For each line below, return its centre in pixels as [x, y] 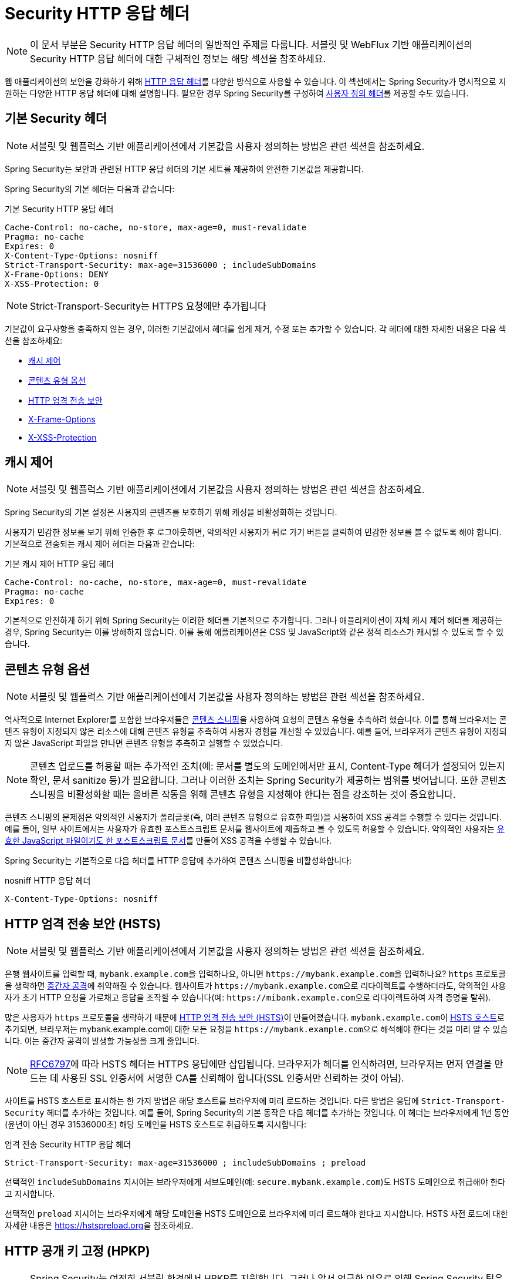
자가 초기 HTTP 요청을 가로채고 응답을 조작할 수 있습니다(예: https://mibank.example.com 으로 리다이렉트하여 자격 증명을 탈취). [248, 998]
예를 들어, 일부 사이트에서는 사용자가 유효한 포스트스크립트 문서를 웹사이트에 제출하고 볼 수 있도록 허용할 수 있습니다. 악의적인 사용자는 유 [255, 829]
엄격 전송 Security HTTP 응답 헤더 [68, 1144]
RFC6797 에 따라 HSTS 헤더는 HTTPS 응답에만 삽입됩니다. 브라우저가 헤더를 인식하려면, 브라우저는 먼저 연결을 [261, 1064]
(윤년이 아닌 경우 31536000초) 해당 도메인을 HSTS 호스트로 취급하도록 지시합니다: [156, 1124]
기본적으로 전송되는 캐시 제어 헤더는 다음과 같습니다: [100, 544]
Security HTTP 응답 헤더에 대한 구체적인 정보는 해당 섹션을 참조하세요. [178, 58]
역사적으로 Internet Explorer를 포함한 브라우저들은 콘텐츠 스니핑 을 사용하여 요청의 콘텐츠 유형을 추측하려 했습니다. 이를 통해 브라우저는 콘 [256, 720]
